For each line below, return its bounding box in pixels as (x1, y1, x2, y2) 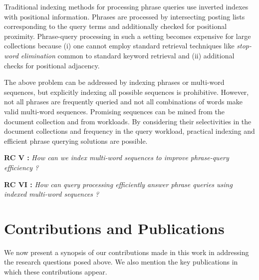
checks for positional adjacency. (4, 60, 100, 70)
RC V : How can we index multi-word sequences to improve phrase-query (4, 152, 229, 163)
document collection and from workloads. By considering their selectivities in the (4, 116, 252, 126)
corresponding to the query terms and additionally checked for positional (4, 21, 227, 31)
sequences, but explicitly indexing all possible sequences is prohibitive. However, (4, 86, 249, 97)
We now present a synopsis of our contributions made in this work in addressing (4, 247, 249, 257)
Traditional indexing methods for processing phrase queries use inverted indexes (4, 1, 249, 11)
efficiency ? (4, 162, 39, 172)
